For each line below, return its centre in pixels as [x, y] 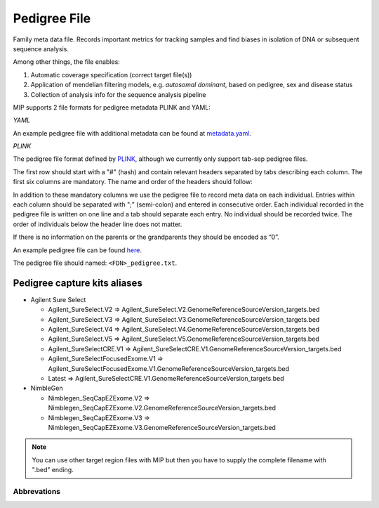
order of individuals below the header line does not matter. [98, 224]
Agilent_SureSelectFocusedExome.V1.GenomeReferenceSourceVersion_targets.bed [169, 368]
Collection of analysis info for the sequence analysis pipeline [118, 94]
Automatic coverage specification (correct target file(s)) [111, 74]
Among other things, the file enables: [67, 62]
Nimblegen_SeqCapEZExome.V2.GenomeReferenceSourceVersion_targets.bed [162, 408]
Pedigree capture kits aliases [78, 283]
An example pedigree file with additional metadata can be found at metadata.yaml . [132, 133]
